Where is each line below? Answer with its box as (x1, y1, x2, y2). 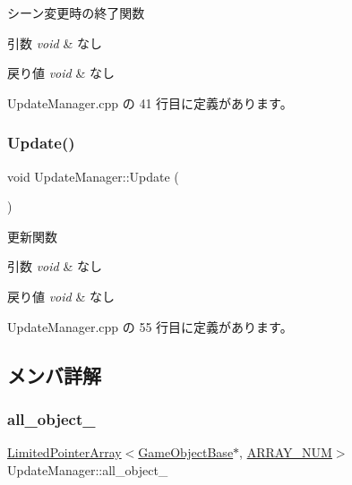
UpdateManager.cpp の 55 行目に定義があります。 (7, 317, 293, 336)
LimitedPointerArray (7, 443, 122, 462)
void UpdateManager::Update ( (7, 166, 179, 185)
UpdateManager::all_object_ (7, 460, 168, 479)
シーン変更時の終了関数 (7, 4, 145, 21)
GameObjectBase (138, 443, 234, 462)
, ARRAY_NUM (239, 443, 332, 462)
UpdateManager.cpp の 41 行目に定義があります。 (7, 93, 293, 112)
